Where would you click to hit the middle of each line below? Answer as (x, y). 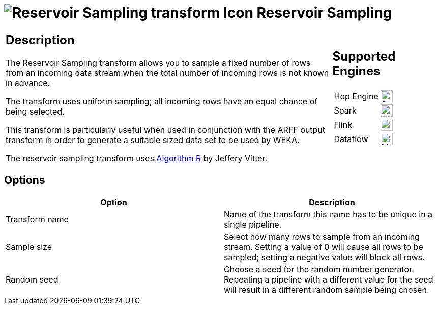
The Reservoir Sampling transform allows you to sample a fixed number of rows (158, 62)
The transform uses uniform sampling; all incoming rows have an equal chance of (162, 101)
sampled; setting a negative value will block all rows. (324, 257)
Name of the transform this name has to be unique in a (328, 214)
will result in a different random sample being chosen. (327, 289)
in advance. (28, 83)
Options (25, 180)
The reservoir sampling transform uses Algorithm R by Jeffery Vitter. (137, 158)
